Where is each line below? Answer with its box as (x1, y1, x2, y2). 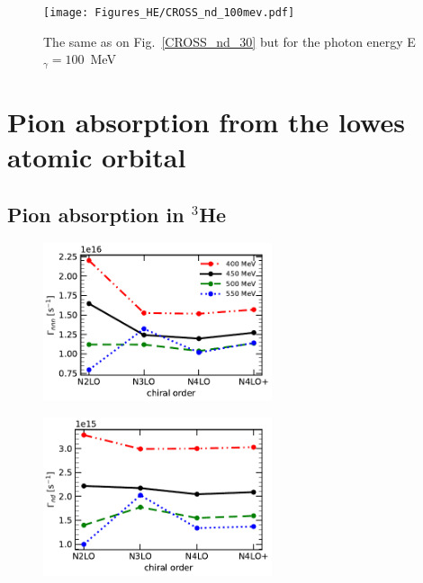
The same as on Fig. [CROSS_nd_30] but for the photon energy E (43, 31, 416, 50)
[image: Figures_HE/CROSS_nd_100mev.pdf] (43, 6, 295, 19)
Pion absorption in (7, 200, 184, 228)
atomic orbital (7, 139, 186, 175)
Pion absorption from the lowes (7, 103, 405, 139)
